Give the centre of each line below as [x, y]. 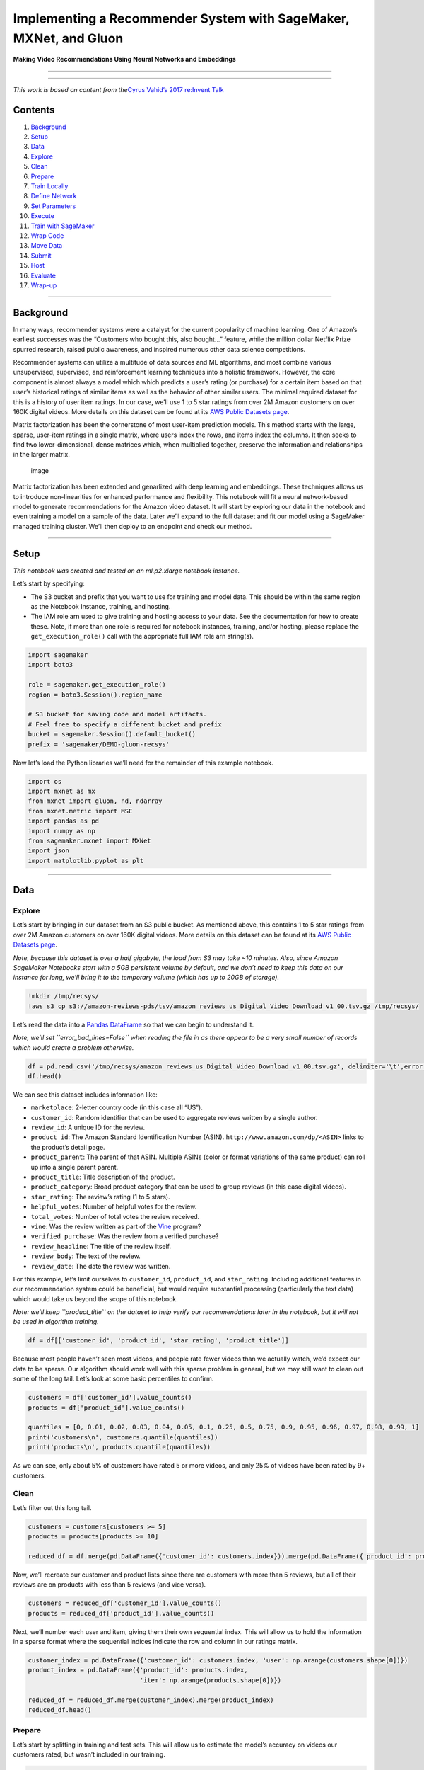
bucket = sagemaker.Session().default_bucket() [112, 734]
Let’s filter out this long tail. [52, 1507]
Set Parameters [53, 206]
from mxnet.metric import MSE [80, 811]
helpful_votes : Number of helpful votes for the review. [114, 1206]
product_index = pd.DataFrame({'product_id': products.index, [138, 1670]
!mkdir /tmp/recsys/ [63, 996]
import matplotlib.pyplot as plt [86, 861]
